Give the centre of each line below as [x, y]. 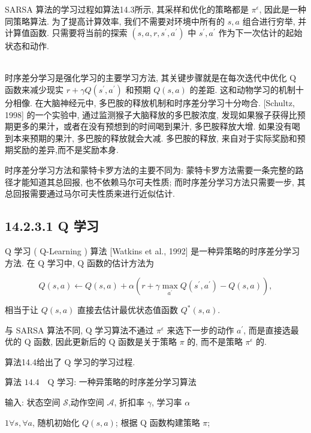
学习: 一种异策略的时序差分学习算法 [127, 382]
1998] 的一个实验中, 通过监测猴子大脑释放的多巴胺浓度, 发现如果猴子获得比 [151, 114]
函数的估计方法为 [120, 262]
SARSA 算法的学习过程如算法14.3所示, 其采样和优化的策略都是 [127, 9]
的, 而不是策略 [215, 342]
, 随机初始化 [56, 422]
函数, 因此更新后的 [70, 342]
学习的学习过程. [105, 361]
